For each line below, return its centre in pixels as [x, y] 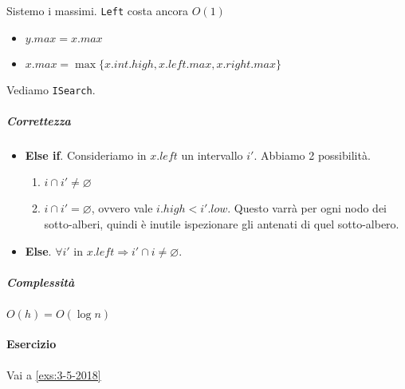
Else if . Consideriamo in [86, 155]
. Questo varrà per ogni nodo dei [307, 208]
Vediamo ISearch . [51, 89]
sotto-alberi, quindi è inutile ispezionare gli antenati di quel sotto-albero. [222, 224]
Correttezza [39, 120]
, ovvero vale [122, 208]
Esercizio [31, 344]
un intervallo [212, 155]
